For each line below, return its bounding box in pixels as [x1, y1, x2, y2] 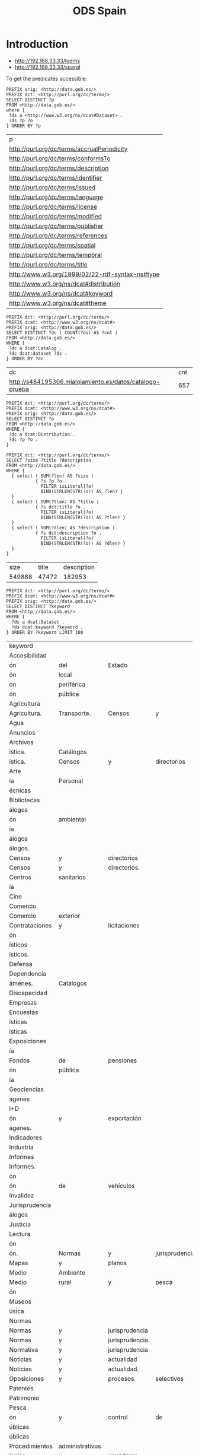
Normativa [9, 1345, 38, 1354]
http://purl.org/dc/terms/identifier [9, 173, 102, 182]
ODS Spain [72, 4, 127, 18]
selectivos [155, 1374, 184, 1383]
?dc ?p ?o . [8, 436, 38, 443]
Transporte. [58, 709, 91, 717]
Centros [9, 873, 31, 881]
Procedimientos [9, 1442, 53, 1450]
